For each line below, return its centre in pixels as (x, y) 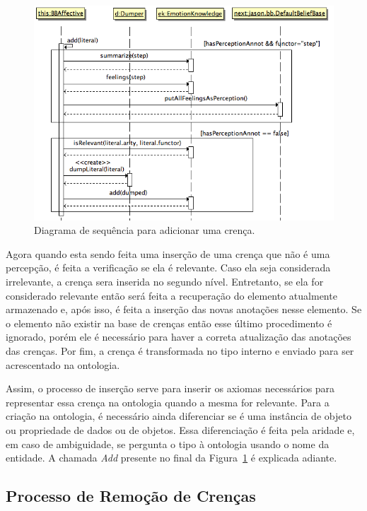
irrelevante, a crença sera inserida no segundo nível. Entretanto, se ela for (165, 282)
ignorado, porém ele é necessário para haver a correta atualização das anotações (179, 337)
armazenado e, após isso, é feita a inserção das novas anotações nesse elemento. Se (184, 309)
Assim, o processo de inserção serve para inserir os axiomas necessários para (170, 388)
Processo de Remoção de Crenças (131, 496)
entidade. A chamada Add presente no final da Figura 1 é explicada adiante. (171, 458)
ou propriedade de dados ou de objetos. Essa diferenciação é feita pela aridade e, (180, 430)
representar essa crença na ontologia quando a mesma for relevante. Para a (168, 402)
